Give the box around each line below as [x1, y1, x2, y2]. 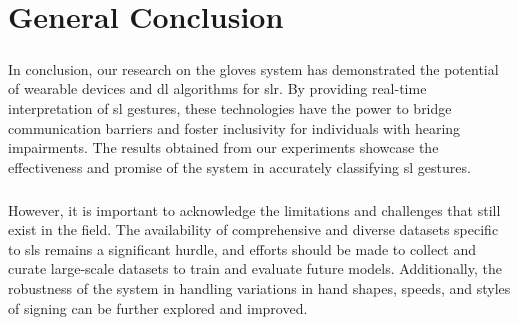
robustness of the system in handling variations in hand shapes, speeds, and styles [8, 278, 511, 299]
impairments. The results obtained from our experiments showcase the [8, 137, 439, 158]
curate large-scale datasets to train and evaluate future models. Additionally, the [8, 258, 502, 279]
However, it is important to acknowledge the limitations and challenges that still [8, 199, 501, 220]
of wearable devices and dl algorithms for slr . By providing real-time [8, 78, 427, 99]
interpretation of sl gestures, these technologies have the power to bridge [8, 97, 452, 118]
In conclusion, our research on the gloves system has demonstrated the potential [8, 58, 499, 79]
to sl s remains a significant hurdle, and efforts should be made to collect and [8, 238, 477, 259]
